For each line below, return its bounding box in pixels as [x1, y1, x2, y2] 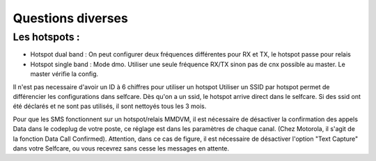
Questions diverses [13, 10, 128, 26]
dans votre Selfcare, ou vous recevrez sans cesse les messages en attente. [13, 144, 230, 153]
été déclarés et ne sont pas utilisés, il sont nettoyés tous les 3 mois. [13, 102, 207, 111]
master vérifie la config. [30, 70, 99, 78]
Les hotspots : [13, 31, 80, 43]
